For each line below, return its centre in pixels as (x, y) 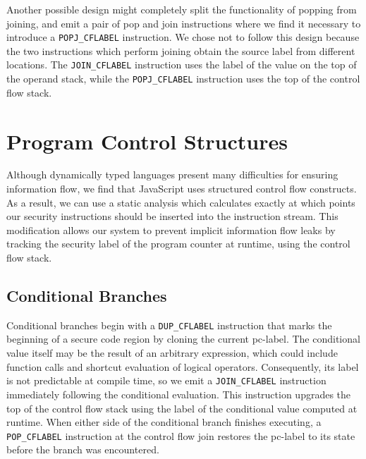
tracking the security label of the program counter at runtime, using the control (178, 244)
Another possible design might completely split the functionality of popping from (182, 9)
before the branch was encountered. (83, 449)
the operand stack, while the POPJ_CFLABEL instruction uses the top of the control (183, 79)
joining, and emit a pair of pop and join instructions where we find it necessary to (184, 23)
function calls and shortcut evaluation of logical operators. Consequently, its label (183, 366)
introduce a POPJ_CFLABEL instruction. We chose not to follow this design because (183, 37)
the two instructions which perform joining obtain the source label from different (181, 50)
